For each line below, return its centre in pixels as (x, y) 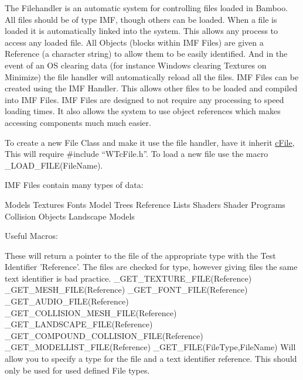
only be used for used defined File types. (77, 370)
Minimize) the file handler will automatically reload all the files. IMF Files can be (152, 76)
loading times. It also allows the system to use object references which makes (143, 111)
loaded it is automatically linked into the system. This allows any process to (142, 31)
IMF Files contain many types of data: (74, 185)
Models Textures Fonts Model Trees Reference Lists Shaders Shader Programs (145, 204)
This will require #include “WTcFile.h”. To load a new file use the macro (137, 154)
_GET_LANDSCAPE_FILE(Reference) (79, 324)
